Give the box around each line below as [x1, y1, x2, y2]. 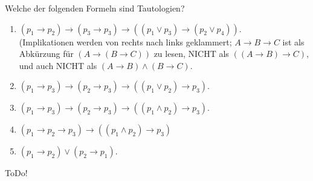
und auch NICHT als [19, 59, 97, 71]
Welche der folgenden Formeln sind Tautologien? [5, 2, 185, 14]
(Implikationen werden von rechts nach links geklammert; [19, 35, 232, 48]
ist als [282, 35, 305, 48]
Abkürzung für [19, 47, 74, 60]
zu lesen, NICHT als [153, 47, 229, 60]
